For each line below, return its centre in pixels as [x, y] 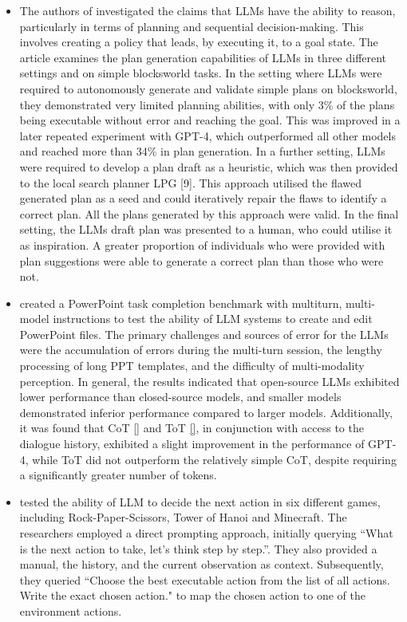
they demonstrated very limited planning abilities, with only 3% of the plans [207, 104]
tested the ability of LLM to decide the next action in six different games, [200, 501]
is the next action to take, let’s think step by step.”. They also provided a [198, 548]
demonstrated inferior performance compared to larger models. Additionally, [206, 412]
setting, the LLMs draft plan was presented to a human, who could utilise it [206, 229]
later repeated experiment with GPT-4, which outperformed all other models [207, 135]
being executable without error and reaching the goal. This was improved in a [210, 120]
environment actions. [71, 610]
